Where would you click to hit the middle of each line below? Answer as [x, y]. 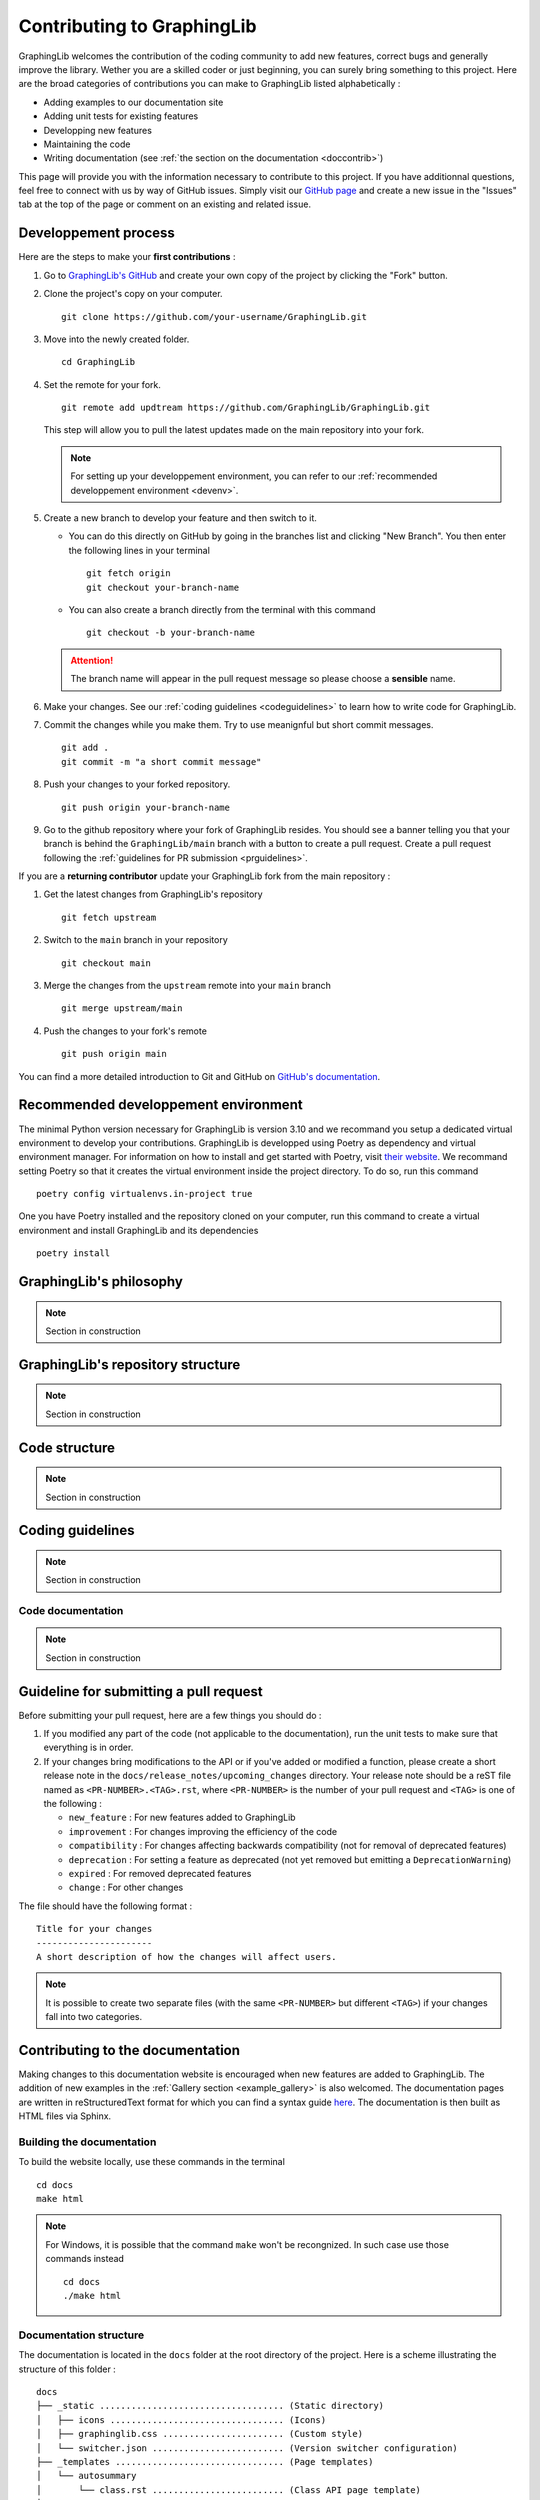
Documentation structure [81, 2335]
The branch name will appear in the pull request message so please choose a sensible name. [263, 679]
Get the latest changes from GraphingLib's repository [153, 894]
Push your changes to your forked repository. [137, 784]
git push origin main [114, 1054]
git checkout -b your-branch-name [170, 633]
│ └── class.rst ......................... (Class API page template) [229, 2489]
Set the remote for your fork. [102, 384]
